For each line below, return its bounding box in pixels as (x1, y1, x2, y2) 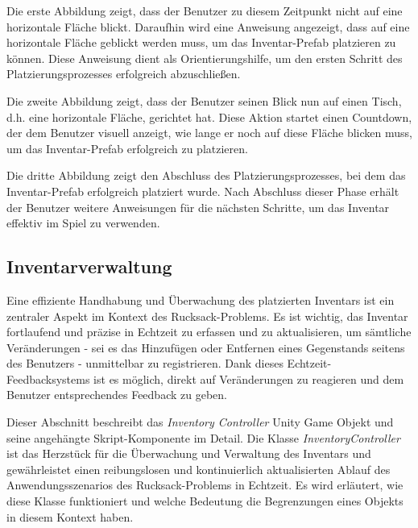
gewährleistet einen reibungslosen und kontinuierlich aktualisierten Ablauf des (6, 460, 391, 477)
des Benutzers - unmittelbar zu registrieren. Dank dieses (6, 355, 283, 372)
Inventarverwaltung (6, 254, 172, 279)
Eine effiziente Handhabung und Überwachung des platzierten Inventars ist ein (6, 291, 395, 308)
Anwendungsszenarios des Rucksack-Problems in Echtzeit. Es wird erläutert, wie (6, 476, 404, 493)
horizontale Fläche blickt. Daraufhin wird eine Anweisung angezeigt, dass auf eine (6, 18, 410, 35)
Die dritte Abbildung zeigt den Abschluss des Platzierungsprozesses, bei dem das (6, 167, 406, 184)
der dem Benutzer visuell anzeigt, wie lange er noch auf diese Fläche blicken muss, (6, 124, 412, 141)
